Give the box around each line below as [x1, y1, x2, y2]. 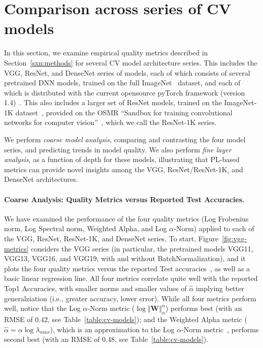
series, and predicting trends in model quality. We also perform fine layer [4, 144, 232, 154]
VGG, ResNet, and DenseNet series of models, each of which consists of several [4, 67, 250, 78]
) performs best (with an [165, 303, 242, 313]
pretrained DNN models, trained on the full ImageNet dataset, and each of [4, 77, 241, 88]
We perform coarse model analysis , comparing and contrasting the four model [4, 134, 246, 145]
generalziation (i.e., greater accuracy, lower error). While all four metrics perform [4, 293, 256, 303]
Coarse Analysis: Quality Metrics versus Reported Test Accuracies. [4, 194, 245, 204]
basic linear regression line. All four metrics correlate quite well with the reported [4, 273, 258, 283]
